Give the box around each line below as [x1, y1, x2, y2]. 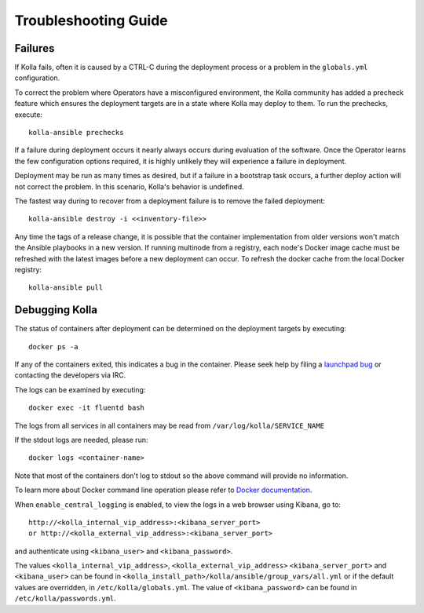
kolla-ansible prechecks [28, 128, 124, 137]
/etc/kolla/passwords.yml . [14, 593, 117, 604]
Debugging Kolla [14, 303, 98, 317]
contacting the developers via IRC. [14, 370, 126, 380]
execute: [14, 110, 43, 119]
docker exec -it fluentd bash [28, 403, 145, 412]
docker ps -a [28, 342, 79, 351]
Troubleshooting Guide [14, 12, 168, 29]
